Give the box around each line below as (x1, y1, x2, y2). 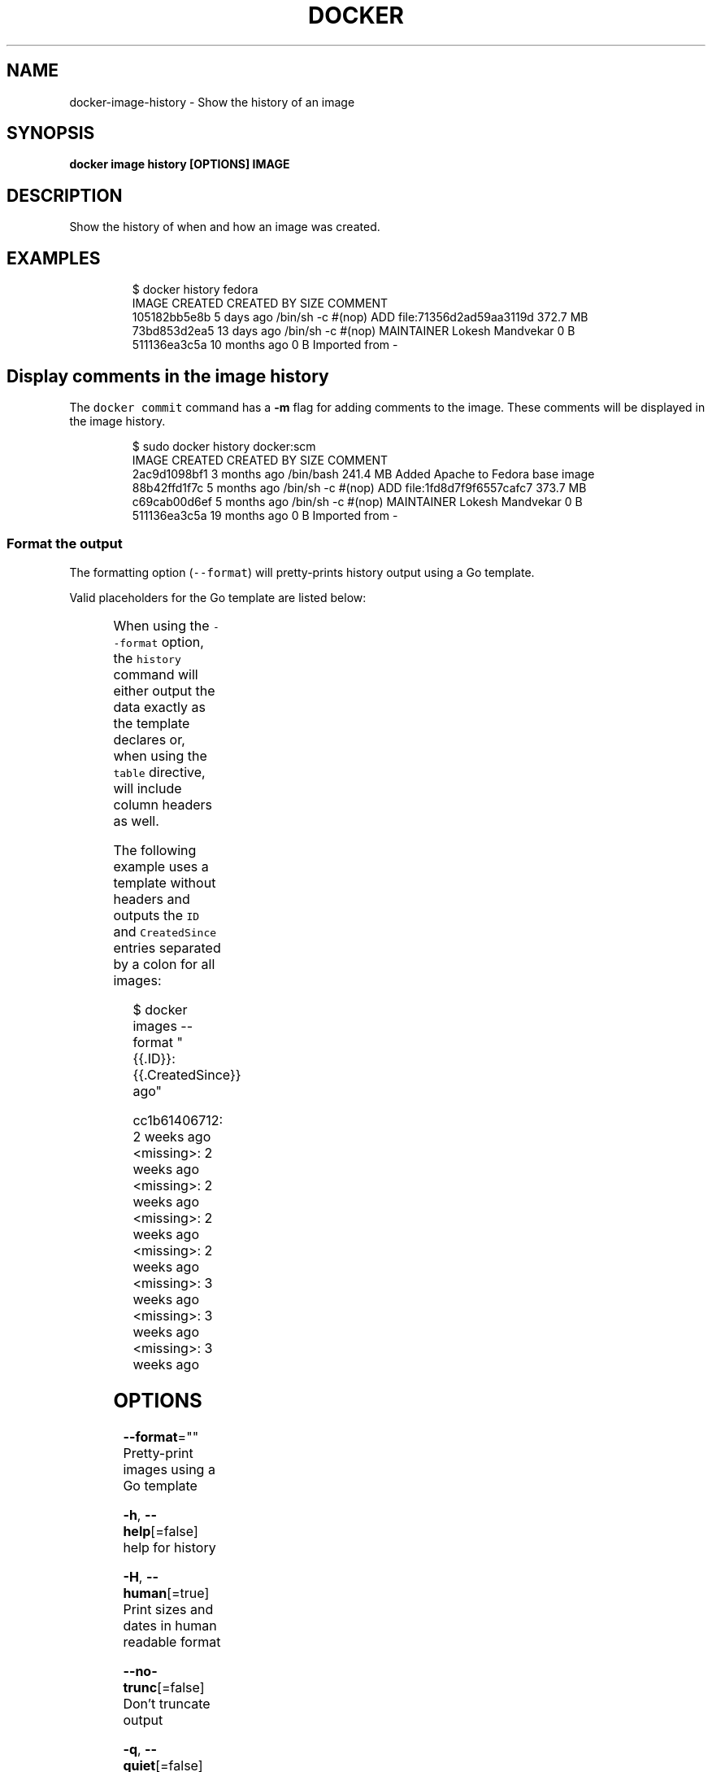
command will (113, 666, 198, 683)
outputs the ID (113, 906, 200, 923)
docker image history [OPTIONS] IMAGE (69, 157, 290, 172)
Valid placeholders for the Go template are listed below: (69, 590, 367, 604)
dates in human (123, 1617, 217, 1634)
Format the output (7, 535, 123, 552)
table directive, (113, 763, 206, 780)
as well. (113, 812, 159, 829)
